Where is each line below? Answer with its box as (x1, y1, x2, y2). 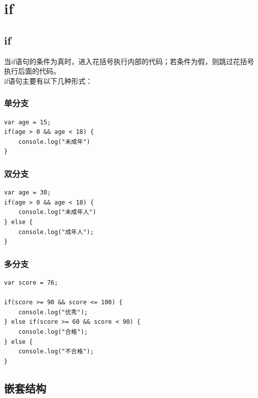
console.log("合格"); (18, 328, 88, 335)
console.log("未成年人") (18, 209, 96, 216)
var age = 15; (4, 118, 51, 126)
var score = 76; (4, 279, 58, 286)
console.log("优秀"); (18, 308, 88, 316)
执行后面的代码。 (4, 66, 60, 76)
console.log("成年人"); (18, 228, 94, 236)
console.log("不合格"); (18, 348, 94, 355)
